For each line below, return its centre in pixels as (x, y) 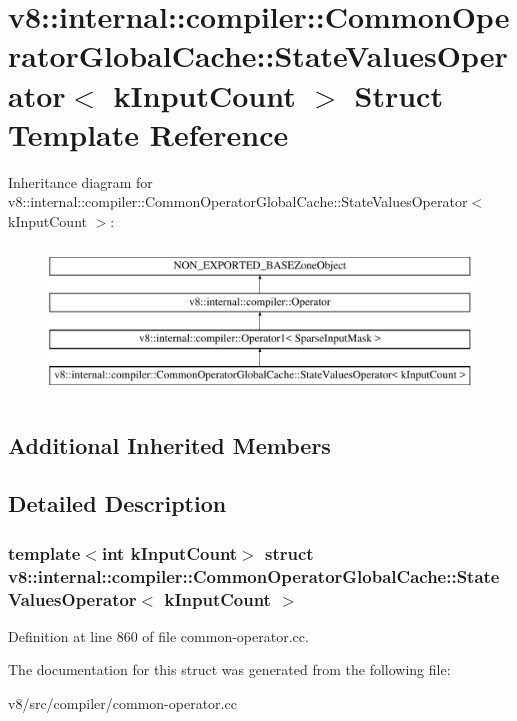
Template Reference (148, 133)
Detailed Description (117, 503)
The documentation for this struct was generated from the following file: (229, 669)
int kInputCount (169, 552)
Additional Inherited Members (169, 444)
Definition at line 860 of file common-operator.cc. (158, 635)
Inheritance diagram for (80, 181)
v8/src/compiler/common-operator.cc (122, 703)
